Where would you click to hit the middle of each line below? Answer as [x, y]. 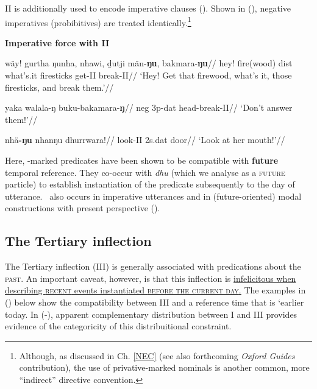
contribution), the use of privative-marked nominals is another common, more [164, 367]
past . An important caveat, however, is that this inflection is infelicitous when [151, 278]
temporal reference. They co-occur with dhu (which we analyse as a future [145, 172]
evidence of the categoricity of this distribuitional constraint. [118, 326]
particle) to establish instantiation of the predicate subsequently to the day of [150, 184]
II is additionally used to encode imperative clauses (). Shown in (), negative [148, 8]
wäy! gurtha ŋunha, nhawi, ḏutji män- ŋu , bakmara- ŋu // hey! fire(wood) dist [149, 63]
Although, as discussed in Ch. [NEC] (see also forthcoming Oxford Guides [157, 355]
